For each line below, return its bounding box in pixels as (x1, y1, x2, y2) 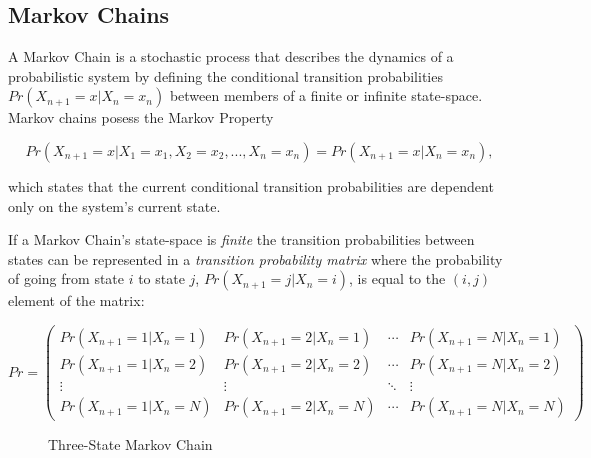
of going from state (8, 268, 125, 289)
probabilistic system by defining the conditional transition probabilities (8, 65, 443, 86)
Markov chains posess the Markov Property (8, 107, 274, 128)
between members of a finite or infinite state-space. (169, 85, 483, 106)
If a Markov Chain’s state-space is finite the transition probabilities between (8, 229, 475, 250)
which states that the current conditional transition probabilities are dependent (8, 175, 494, 196)
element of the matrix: (8, 290, 145, 311)
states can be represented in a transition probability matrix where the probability (8, 248, 503, 269)
